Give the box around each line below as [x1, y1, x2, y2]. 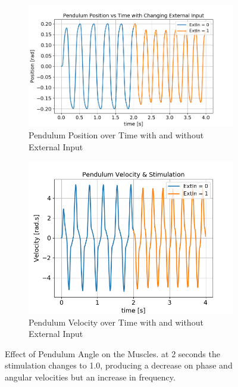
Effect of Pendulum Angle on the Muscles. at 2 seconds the [5, 347, 220, 360]
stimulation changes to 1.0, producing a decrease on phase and [5, 359, 233, 371]
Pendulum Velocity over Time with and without [29, 315, 203, 328]
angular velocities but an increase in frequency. [5, 371, 176, 383]
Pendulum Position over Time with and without [29, 129, 204, 141]
